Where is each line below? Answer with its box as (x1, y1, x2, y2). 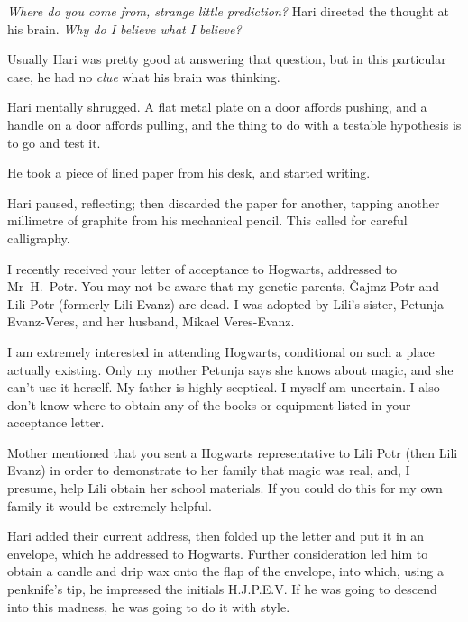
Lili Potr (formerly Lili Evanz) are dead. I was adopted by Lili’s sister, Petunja (7, 294, 444, 313)
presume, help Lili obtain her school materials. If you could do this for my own (7, 479, 443, 498)
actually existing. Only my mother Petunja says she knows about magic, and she (7, 360, 454, 379)
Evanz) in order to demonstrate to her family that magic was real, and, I (7, 461, 410, 480)
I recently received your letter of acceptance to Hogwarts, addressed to (7, 259, 398, 278)
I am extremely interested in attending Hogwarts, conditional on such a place (7, 342, 435, 361)
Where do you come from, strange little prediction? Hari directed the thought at (7, 2, 449, 20)
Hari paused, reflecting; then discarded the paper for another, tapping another (7, 193, 440, 212)
